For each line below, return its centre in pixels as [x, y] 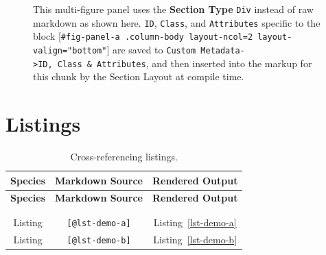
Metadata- [223, 50]
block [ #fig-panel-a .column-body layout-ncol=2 [143, 36]
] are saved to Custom [151, 49]
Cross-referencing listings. [124, 156]
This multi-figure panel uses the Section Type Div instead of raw [173, 9]
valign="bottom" [70, 50]
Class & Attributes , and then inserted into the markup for [185, 63]
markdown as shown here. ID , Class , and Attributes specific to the [177, 22]
